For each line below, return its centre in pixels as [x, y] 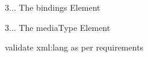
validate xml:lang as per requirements [74, 47]
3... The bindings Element [53, 7]
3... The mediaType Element [58, 27]
